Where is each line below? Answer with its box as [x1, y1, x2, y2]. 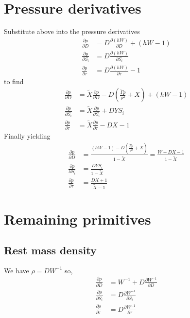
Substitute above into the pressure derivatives [4, 26, 140, 36]
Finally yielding [4, 130, 51, 141]
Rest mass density [4, 242, 97, 257]
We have [4, 265, 29, 275]
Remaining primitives [4, 209, 151, 229]
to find [4, 76, 24, 86]
